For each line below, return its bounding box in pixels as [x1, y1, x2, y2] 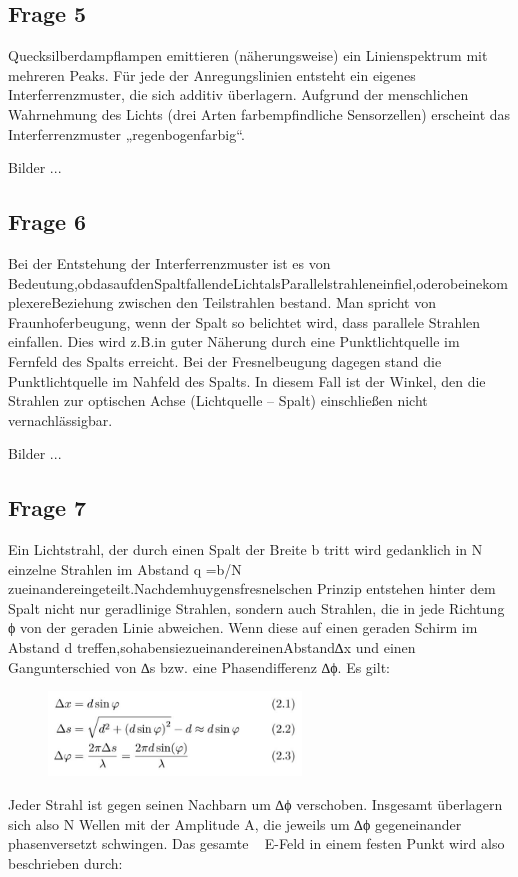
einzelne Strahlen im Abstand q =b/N [8, 558, 242, 579]
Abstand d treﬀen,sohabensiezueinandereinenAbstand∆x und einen [8, 637, 416, 658]
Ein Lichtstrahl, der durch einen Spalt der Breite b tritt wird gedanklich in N [8, 539, 483, 560]
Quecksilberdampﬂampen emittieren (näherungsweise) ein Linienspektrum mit [8, 45, 488, 66]
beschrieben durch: [8, 852, 123, 873]
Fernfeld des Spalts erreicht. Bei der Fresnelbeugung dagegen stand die [8, 350, 442, 371]
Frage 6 [8, 206, 87, 237]
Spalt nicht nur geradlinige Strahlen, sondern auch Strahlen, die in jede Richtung [8, 597, 505, 618]
